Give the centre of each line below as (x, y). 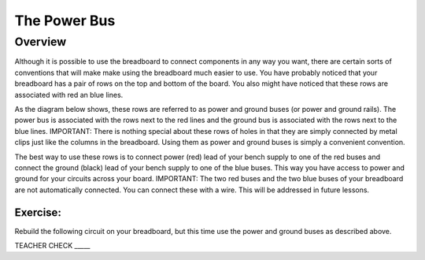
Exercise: (38, 212)
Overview (41, 42)
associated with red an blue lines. (69, 95)
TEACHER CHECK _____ (52, 245)
